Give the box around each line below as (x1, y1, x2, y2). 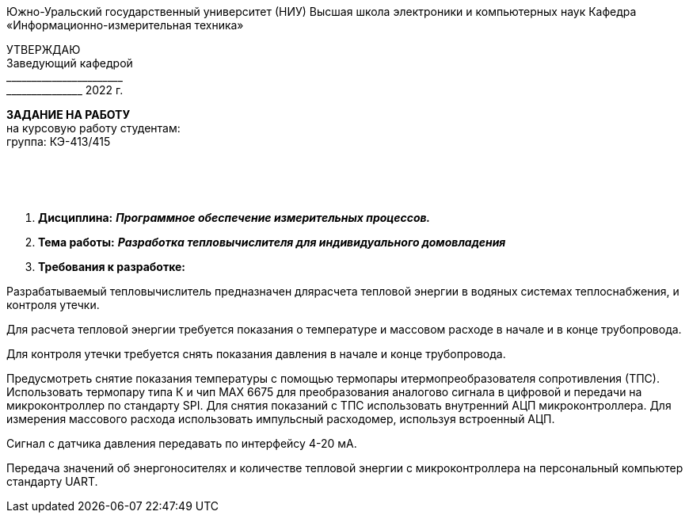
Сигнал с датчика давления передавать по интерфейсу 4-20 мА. (6, 437, 357, 450)
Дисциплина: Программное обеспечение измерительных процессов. (38, 211, 431, 224)
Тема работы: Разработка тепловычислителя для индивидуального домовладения (38, 235, 506, 249)
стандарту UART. (6, 475, 98, 488)
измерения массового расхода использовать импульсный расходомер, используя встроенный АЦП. (6, 412, 555, 426)
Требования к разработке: (38, 260, 185, 273)
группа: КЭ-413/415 (6, 135, 111, 148)
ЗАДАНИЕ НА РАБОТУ (6, 108, 131, 121)
